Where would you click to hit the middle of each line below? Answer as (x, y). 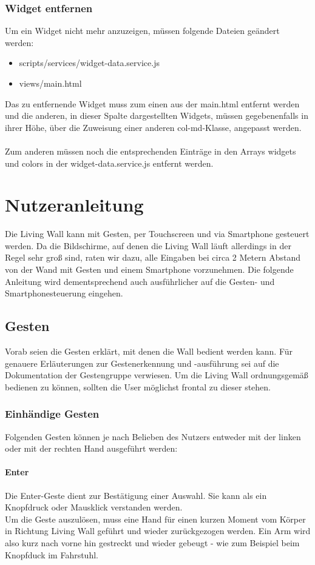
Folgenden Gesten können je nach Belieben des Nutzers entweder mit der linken (153, 436)
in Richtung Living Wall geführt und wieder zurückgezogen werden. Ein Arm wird (158, 531)
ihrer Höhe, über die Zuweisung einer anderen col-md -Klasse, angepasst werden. (153, 127)
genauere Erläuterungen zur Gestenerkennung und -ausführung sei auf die (142, 363)
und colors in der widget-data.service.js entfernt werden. (109, 163)
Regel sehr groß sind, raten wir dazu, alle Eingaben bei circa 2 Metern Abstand (153, 257)
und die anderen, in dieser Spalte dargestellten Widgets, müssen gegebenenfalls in (157, 115)
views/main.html (50, 83)
